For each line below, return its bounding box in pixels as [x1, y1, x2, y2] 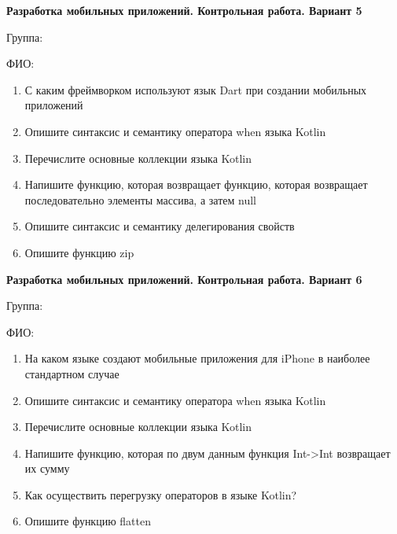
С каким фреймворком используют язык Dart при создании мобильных [24, 81, 367, 98]
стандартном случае [24, 365, 119, 381]
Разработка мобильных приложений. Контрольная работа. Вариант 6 [6, 271, 362, 287]
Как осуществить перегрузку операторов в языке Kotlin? [24, 486, 297, 503]
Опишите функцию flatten [24, 513, 151, 529]
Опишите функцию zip [24, 244, 134, 260]
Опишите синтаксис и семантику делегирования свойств [24, 218, 295, 234]
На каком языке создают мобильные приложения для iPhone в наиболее [24, 350, 370, 366]
